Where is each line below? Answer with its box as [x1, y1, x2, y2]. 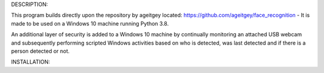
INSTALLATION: [11, 58, 50, 65]
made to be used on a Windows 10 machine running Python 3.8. [11, 20, 169, 27]
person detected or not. [11, 47, 70, 55]
